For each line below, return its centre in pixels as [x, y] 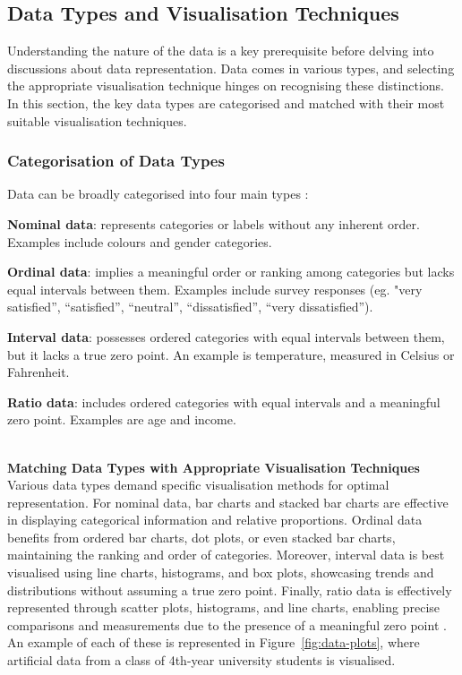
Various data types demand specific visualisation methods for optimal [198, 485]
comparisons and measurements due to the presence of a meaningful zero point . [227, 624]
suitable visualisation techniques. [97, 120]
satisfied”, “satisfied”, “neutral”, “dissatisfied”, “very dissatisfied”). [190, 307]
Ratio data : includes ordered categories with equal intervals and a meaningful [224, 402]
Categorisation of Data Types [116, 161]
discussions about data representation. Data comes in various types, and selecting [231, 68]
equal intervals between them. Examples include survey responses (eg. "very [215, 289]
